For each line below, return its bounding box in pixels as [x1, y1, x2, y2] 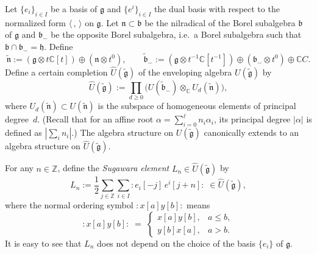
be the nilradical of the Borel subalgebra [144, 16, 296, 29]
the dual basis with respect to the [154, 2, 280, 15]
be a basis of [51, 2, 98, 15]
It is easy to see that [5, 236, 82, 249]
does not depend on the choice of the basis [96, 236, 255, 249]
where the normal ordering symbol [5, 199, 134, 211]
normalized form [5, 16, 66, 29]
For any [5, 161, 34, 174]
